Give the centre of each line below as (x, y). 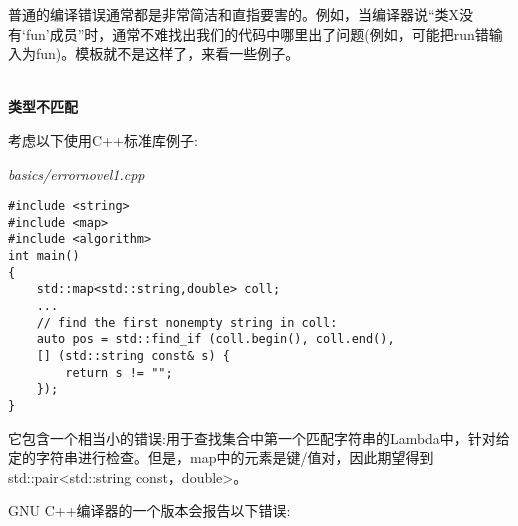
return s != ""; (119, 372)
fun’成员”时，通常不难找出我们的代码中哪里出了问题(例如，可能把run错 (257, 33)
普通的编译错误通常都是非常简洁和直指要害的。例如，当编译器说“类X (234, 14)
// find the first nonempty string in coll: (187, 322)
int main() (44, 256)
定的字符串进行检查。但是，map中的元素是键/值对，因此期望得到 (221, 457)
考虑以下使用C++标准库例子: (103, 139)
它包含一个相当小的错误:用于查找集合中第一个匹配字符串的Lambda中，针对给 (259, 437)
